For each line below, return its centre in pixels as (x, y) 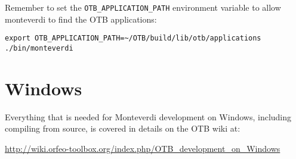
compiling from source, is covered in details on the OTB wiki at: (123, 128)
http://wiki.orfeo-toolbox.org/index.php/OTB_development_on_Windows (143, 148)
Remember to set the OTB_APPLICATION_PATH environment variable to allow (143, 7)
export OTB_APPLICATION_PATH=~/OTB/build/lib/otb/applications (133, 38)
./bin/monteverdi (39, 48)
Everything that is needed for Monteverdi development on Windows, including (148, 116)
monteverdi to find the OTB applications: (81, 19)
